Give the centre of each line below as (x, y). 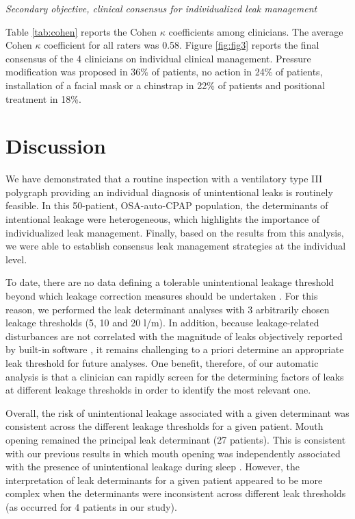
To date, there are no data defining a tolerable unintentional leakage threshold (170, 282)
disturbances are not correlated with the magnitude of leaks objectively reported (174, 336)
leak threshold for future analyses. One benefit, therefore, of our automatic (162, 363)
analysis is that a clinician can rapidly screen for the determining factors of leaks (175, 376)
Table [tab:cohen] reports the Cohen (81, 31)
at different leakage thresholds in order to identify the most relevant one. (158, 390)
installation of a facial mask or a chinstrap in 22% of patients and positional (165, 85)
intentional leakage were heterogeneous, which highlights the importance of (163, 219)
